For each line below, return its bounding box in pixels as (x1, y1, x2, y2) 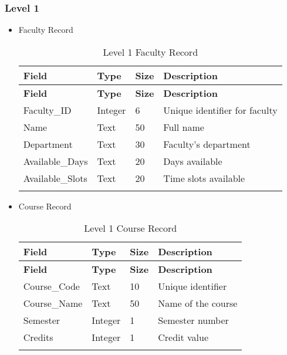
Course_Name (23, 296, 83, 310)
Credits (23, 330, 53, 344)
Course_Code (23, 279, 80, 293)
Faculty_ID (23, 103, 72, 117)
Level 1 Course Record (84, 221, 177, 235)
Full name (163, 120, 204, 134)
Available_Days (23, 154, 88, 168)
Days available (163, 154, 222, 168)
